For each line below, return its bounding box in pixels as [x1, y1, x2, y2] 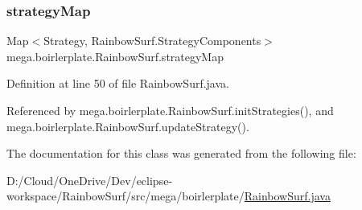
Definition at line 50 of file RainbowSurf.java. [6, 75, 229, 92]
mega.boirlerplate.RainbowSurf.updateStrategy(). [6, 117, 249, 134]
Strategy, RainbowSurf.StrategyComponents [43, 32, 261, 49]
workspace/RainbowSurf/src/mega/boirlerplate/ [6, 187, 245, 204]
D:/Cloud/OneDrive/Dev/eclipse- [6, 171, 173, 188]
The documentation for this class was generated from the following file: [6, 145, 356, 162]
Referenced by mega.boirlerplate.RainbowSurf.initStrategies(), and [6, 102, 334, 118]
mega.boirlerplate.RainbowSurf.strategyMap [6, 47, 224, 64]
